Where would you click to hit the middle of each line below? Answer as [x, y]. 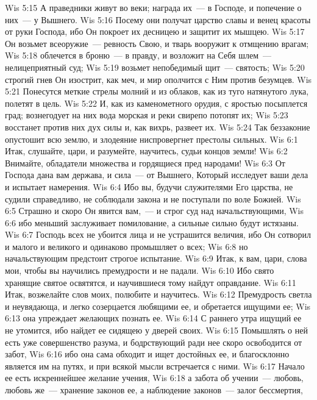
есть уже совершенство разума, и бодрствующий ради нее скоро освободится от [154, 342]
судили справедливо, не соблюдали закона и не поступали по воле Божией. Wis [153, 198]
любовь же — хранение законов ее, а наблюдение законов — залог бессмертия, [154, 390]
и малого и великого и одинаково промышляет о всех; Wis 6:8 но [126, 246]
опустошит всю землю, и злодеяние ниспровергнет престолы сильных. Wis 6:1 [151, 139]
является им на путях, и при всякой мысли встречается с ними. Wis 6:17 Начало [155, 366]
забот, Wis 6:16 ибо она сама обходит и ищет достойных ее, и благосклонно [147, 354]
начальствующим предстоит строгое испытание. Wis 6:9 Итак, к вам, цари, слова [156, 258]
